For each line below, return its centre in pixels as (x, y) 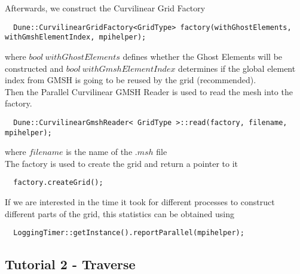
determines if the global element (237, 68)
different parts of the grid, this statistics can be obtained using (120, 213)
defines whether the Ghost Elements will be (203, 56)
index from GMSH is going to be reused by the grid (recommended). (131, 80)
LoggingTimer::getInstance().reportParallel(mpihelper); (129, 233)
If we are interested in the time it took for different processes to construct (140, 202)
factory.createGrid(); (58, 183)
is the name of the (99, 152)
